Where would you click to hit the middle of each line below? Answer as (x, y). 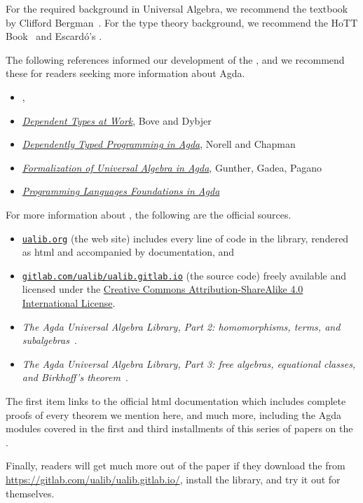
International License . (69, 303)
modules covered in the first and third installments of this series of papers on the (179, 428)
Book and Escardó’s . (54, 36)
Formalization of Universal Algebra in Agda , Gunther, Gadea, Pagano (172, 167)
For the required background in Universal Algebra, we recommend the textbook (177, 8)
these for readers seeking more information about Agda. (125, 73)
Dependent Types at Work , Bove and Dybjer (117, 120)
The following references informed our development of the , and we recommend (175, 59)
